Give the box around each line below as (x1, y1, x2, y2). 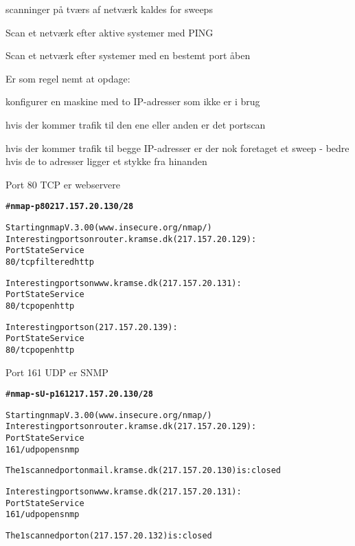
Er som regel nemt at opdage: (5, 71, 130, 85)
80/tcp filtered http (5, 256, 94, 267)
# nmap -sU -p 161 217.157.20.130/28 (5, 389, 153, 400)
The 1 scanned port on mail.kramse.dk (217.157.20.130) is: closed (5, 466, 281, 476)
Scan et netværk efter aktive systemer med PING (5, 25, 214, 39)
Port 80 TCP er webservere (5, 177, 121, 191)
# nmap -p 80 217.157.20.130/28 (5, 201, 134, 212)
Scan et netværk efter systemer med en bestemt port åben (5, 48, 251, 63)
